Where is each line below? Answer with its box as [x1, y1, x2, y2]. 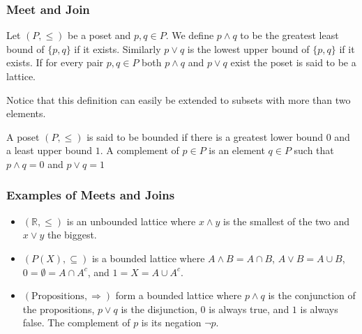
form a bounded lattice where [115, 288, 242, 303]
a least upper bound [6, 143, 93, 158]
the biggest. [47, 227, 97, 242]
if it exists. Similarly [74, 41, 161, 56]
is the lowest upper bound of [187, 41, 310, 56]
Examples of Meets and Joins [6, 186, 175, 204]
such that [294, 143, 334, 158]
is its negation [141, 315, 202, 330]
